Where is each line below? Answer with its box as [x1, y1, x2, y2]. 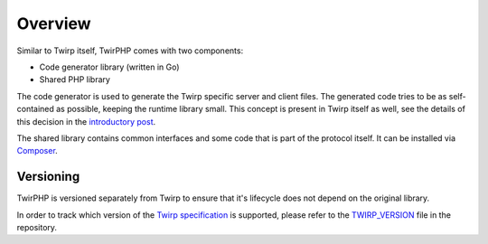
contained [16, 104, 54, 115]
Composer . [16, 145, 58, 156]
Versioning [16, 169, 80, 184]
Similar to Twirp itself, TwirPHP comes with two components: [16, 45, 244, 56]
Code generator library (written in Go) [39, 61, 180, 72]
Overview [16, 14, 91, 33]
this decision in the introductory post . [16, 116, 156, 127]
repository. [16, 221, 58, 232]
